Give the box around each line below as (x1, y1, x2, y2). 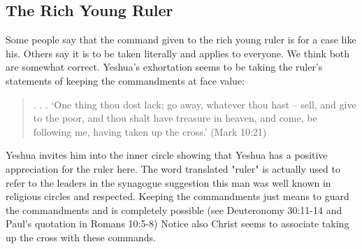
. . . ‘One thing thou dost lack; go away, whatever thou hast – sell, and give (33, 97, 356, 111)
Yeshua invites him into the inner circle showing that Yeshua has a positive (6, 148, 328, 162)
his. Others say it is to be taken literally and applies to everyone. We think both (6, 45, 350, 60)
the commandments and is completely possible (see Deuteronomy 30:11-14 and (6, 202, 342, 217)
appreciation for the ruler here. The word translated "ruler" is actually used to (6, 161, 340, 176)
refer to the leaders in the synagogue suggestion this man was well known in (6, 175, 331, 190)
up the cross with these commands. (6, 229, 156, 244)
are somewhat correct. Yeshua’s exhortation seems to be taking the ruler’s (6, 59, 323, 74)
